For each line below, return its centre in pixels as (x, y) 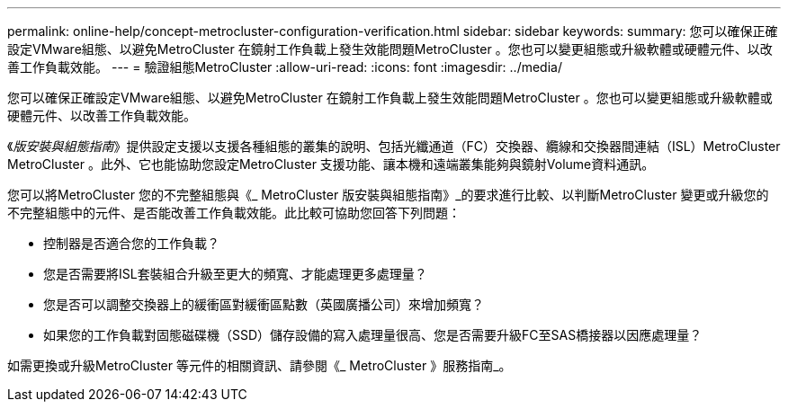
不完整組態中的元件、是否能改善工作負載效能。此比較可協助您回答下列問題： (234, 213)
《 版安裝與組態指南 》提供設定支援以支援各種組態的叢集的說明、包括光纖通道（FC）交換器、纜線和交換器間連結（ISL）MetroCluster (394, 146)
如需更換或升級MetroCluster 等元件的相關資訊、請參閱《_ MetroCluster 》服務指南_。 (260, 365)
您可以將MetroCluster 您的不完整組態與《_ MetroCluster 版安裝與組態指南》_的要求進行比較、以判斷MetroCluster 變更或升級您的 (388, 195)
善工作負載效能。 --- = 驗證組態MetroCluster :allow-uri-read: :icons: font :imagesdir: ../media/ (285, 67)
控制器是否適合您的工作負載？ (131, 243)
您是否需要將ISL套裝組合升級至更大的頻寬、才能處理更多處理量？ (235, 274)
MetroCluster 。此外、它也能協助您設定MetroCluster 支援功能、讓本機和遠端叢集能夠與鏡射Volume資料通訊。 (331, 164)
